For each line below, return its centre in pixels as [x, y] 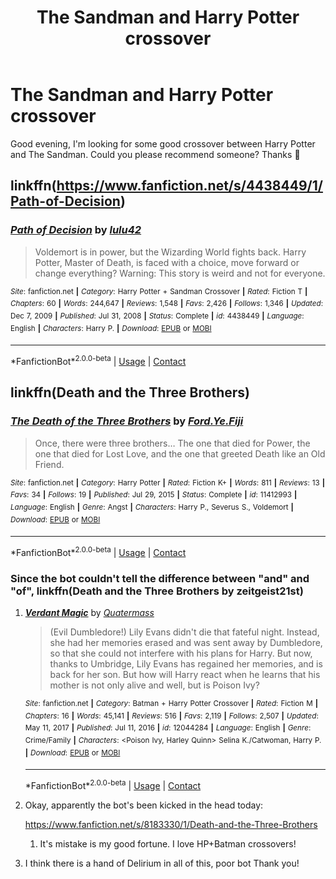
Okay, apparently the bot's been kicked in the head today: [144, 805]
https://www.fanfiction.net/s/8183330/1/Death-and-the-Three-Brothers [171, 825]
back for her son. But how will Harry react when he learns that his [185, 675]
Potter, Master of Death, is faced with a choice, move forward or [167, 262]
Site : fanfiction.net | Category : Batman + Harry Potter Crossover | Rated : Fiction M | [171, 704]
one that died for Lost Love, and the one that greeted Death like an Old [180, 453]
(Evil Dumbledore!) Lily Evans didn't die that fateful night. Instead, [184, 632]
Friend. [49, 464]
